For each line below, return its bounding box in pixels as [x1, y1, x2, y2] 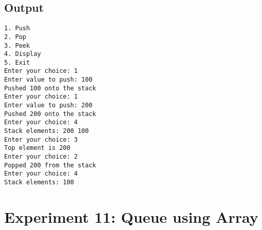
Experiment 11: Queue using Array [4, 206, 258, 227]
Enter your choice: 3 [4, 136, 78, 143]
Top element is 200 [4, 144, 70, 152]
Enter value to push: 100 [4, 76, 92, 84]
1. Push [4, 25, 30, 32]
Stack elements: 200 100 [4, 127, 89, 135]
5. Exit [4, 59, 30, 66]
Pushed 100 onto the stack [4, 84, 96, 92]
